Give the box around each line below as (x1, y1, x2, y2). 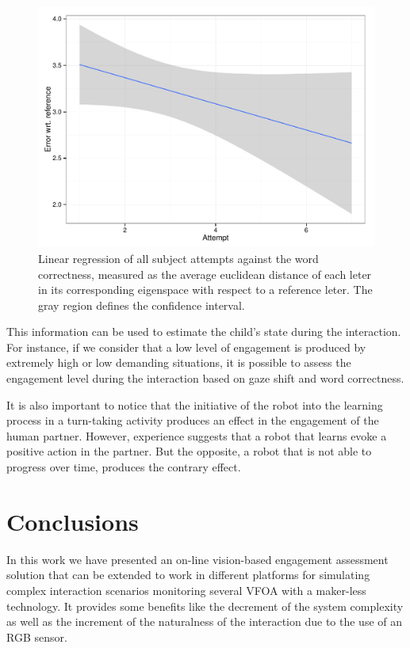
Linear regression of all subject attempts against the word (38, 250, 319, 266)
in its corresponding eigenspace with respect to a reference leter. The (38, 281, 373, 298)
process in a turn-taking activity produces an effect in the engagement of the (6, 412, 379, 429)
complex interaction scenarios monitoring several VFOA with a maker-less (6, 581, 366, 598)
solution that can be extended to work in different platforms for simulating (6, 566, 370, 583)
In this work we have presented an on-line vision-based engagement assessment (6, 551, 389, 567)
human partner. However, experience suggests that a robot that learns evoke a (6, 427, 387, 444)
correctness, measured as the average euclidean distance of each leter (38, 265, 372, 282)
